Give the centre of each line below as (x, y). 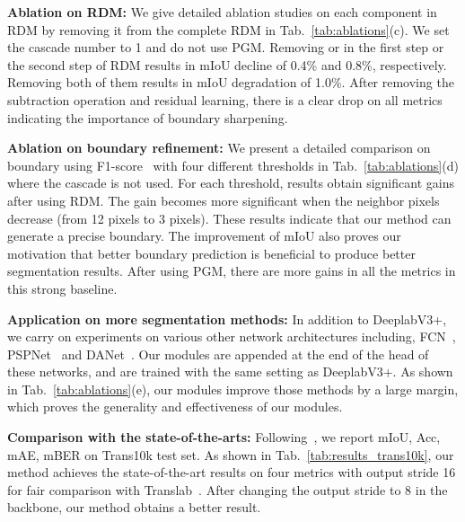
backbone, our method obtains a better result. (134, 507)
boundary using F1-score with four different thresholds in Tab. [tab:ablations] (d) (233, 165)
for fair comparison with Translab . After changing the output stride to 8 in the (228, 489)
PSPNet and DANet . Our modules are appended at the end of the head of (218, 354)
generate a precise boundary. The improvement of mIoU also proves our (204, 236)
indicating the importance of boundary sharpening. (148, 117)
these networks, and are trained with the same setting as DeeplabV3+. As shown (230, 372)
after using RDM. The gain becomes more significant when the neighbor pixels (224, 200)
